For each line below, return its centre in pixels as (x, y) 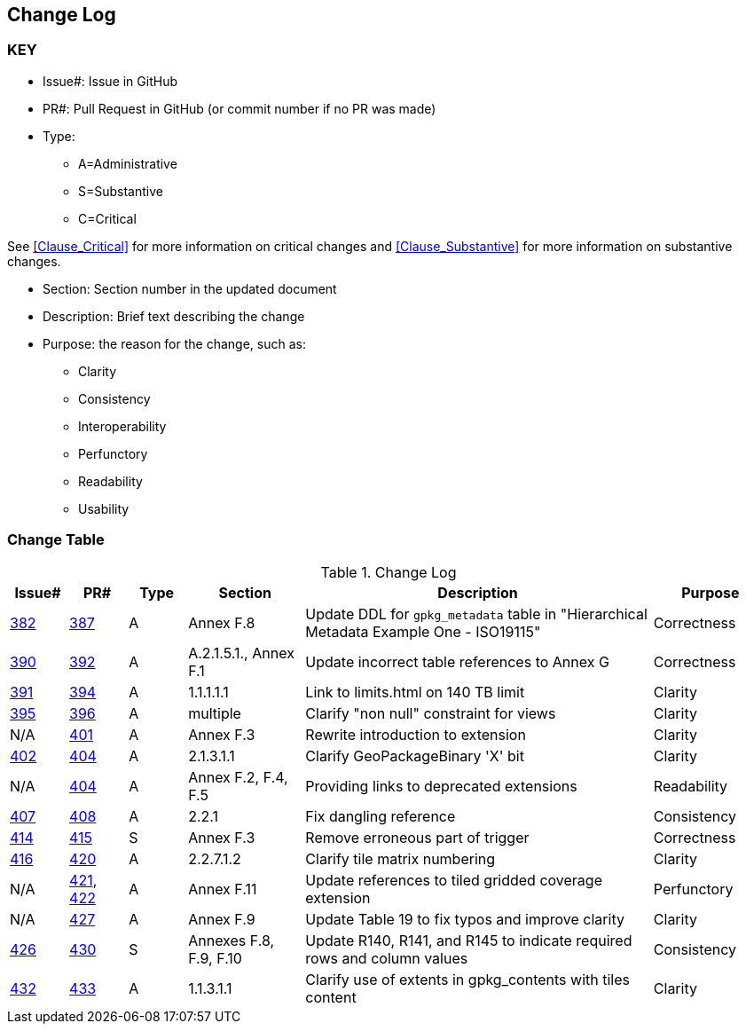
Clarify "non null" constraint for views (431, 713)
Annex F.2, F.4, (238, 777)
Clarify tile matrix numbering (400, 858)
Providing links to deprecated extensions (441, 786)
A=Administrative (128, 163)
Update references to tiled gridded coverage (454, 880)
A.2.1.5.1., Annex (241, 653)
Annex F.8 (222, 622)
